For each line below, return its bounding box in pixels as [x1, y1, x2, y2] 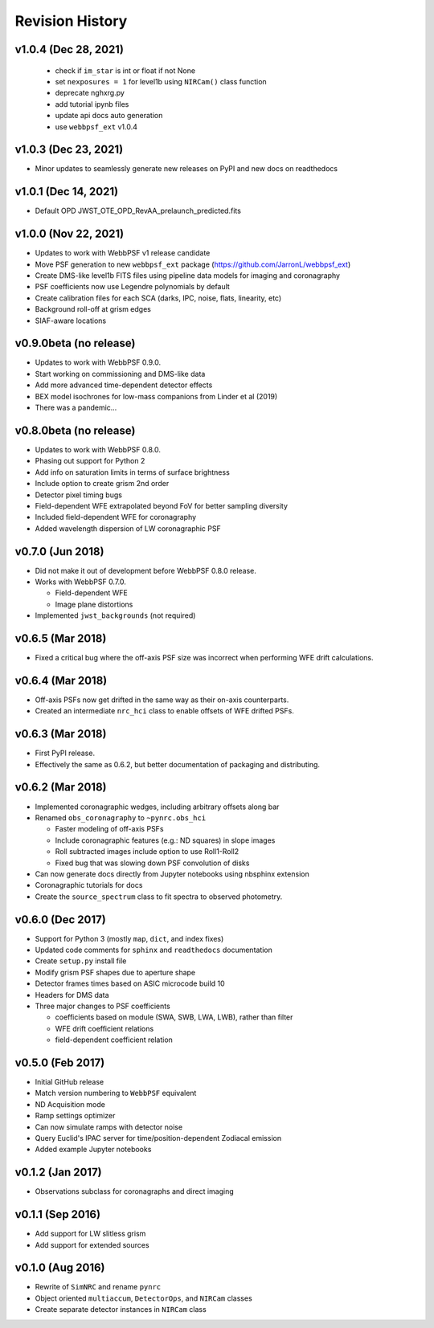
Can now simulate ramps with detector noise [35, 1122, 183, 1132]
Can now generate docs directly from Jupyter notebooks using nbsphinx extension [35, 868, 309, 879]
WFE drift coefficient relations [55, 1024, 154, 1033]
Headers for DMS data [35, 990, 109, 999]
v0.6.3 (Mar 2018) [14, 727, 107, 741]
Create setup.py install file [35, 956, 127, 966]
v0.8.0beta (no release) [14, 423, 136, 437]
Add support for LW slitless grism [35, 1229, 146, 1239]
